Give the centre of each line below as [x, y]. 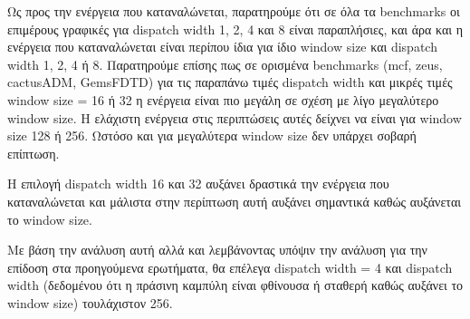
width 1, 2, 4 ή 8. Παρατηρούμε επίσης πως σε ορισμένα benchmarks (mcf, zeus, [225, 64]
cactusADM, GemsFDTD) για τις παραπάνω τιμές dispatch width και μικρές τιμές [230, 82]
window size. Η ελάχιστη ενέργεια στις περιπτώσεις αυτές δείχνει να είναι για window [235, 117]
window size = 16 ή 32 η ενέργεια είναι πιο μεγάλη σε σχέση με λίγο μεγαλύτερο [223, 99]
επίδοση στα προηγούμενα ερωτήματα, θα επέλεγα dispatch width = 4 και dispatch [230, 267]
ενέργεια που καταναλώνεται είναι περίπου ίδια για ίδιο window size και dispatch [222, 47]
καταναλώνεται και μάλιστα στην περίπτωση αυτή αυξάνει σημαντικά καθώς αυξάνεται [235, 201]
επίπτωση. [34, 153]
